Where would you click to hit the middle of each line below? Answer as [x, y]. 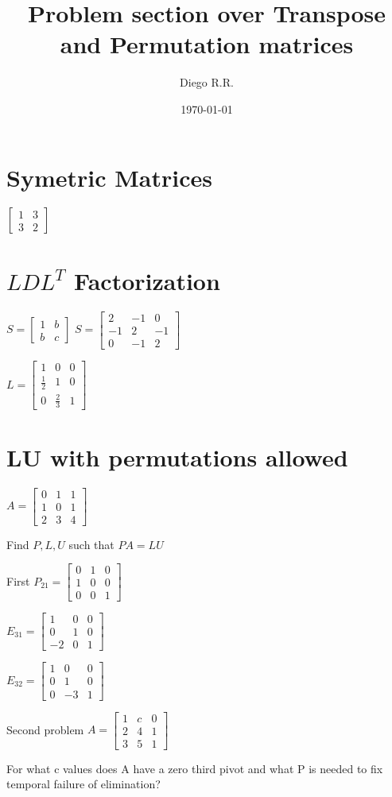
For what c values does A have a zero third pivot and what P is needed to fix [195, 768]
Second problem [45, 729]
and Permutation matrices [207, 44]
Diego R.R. [207, 82]
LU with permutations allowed [177, 457]
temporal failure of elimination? [83, 784]
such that [91, 544]
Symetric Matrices [109, 177]
